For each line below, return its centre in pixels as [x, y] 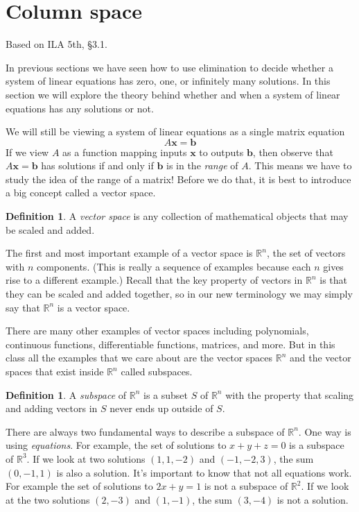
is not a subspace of [246, 486]
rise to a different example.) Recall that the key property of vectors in [154, 280]
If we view [27, 152]
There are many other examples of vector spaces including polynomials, [157, 331]
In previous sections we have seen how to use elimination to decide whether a [169, 67]
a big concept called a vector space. [81, 193]
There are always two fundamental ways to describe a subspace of [145, 431]
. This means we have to [300, 165]
